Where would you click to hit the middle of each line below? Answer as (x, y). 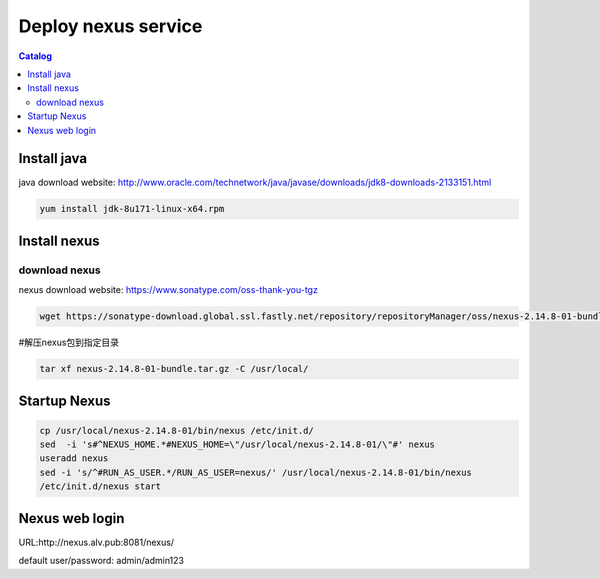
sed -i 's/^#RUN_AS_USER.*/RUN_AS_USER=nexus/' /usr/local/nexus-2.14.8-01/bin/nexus (255, 472)
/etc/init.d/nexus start (100, 486)
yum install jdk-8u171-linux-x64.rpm (132, 209)
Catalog (35, 56)
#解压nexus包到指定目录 (69, 342)
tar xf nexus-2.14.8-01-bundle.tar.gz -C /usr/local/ (174, 369)
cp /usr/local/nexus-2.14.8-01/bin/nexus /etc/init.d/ (176, 430)
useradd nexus (74, 458)
